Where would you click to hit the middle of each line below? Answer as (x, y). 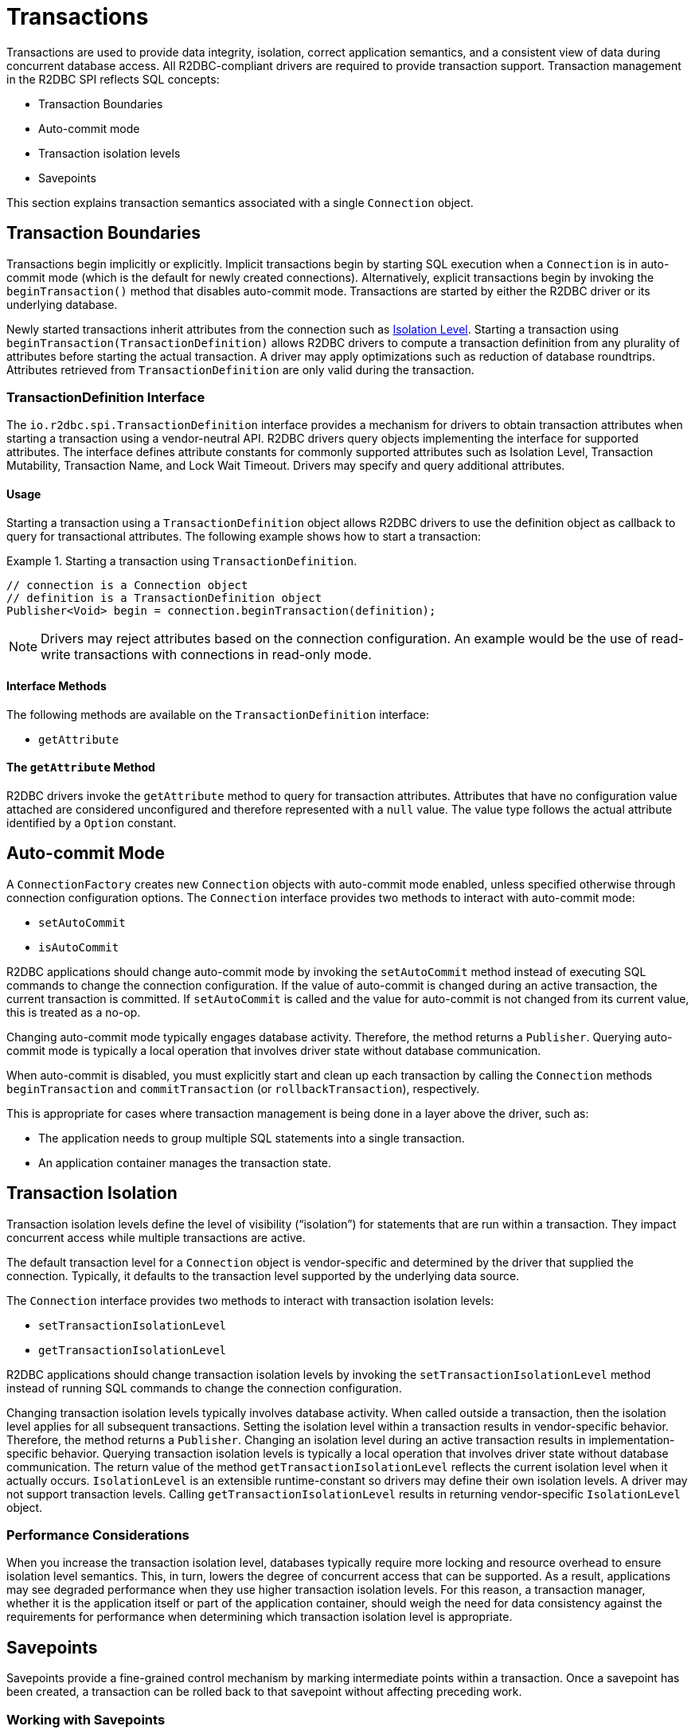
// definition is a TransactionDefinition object (164, 598)
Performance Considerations (98, 1535)
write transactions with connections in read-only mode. (206, 654)
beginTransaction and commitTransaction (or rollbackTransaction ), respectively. (243, 1088)
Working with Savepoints (86, 1719)
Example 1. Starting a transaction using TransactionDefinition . (182, 560)
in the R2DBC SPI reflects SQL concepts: (113, 79)
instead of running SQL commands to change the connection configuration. (204, 1388)
